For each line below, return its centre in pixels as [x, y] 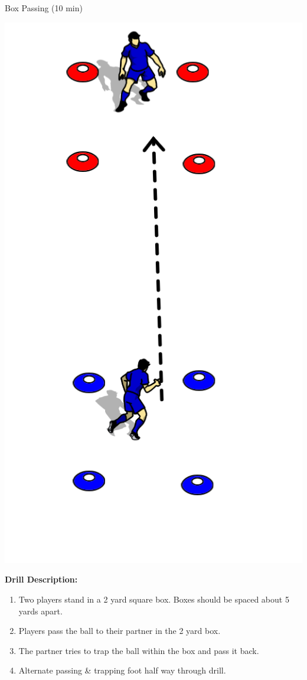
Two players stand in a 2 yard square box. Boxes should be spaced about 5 [154, 599]
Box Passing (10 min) [44, 8]
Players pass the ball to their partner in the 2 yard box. [120, 631]
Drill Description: [41, 579]
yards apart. [40, 611]
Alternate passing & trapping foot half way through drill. [122, 670]
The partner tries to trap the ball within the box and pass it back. [139, 650]
